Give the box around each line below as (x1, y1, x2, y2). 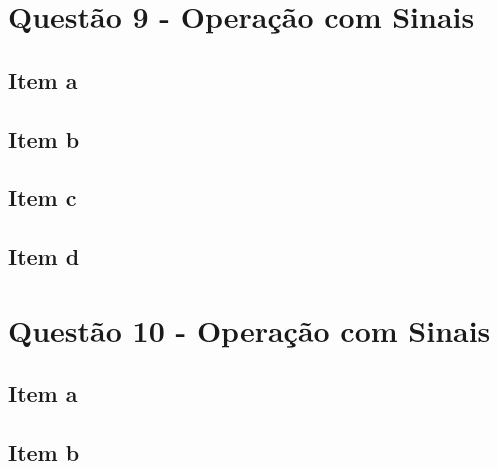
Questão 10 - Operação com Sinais (8, 309, 491, 350)
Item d (8, 241, 80, 272)
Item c (8, 182, 77, 213)
